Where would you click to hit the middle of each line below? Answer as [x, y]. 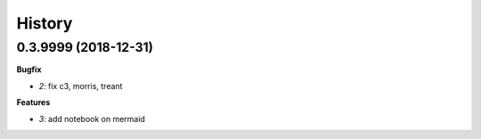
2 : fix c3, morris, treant [81, 86]
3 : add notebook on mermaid [92, 119]
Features [33, 102]
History [45, 23]
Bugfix [29, 69]
